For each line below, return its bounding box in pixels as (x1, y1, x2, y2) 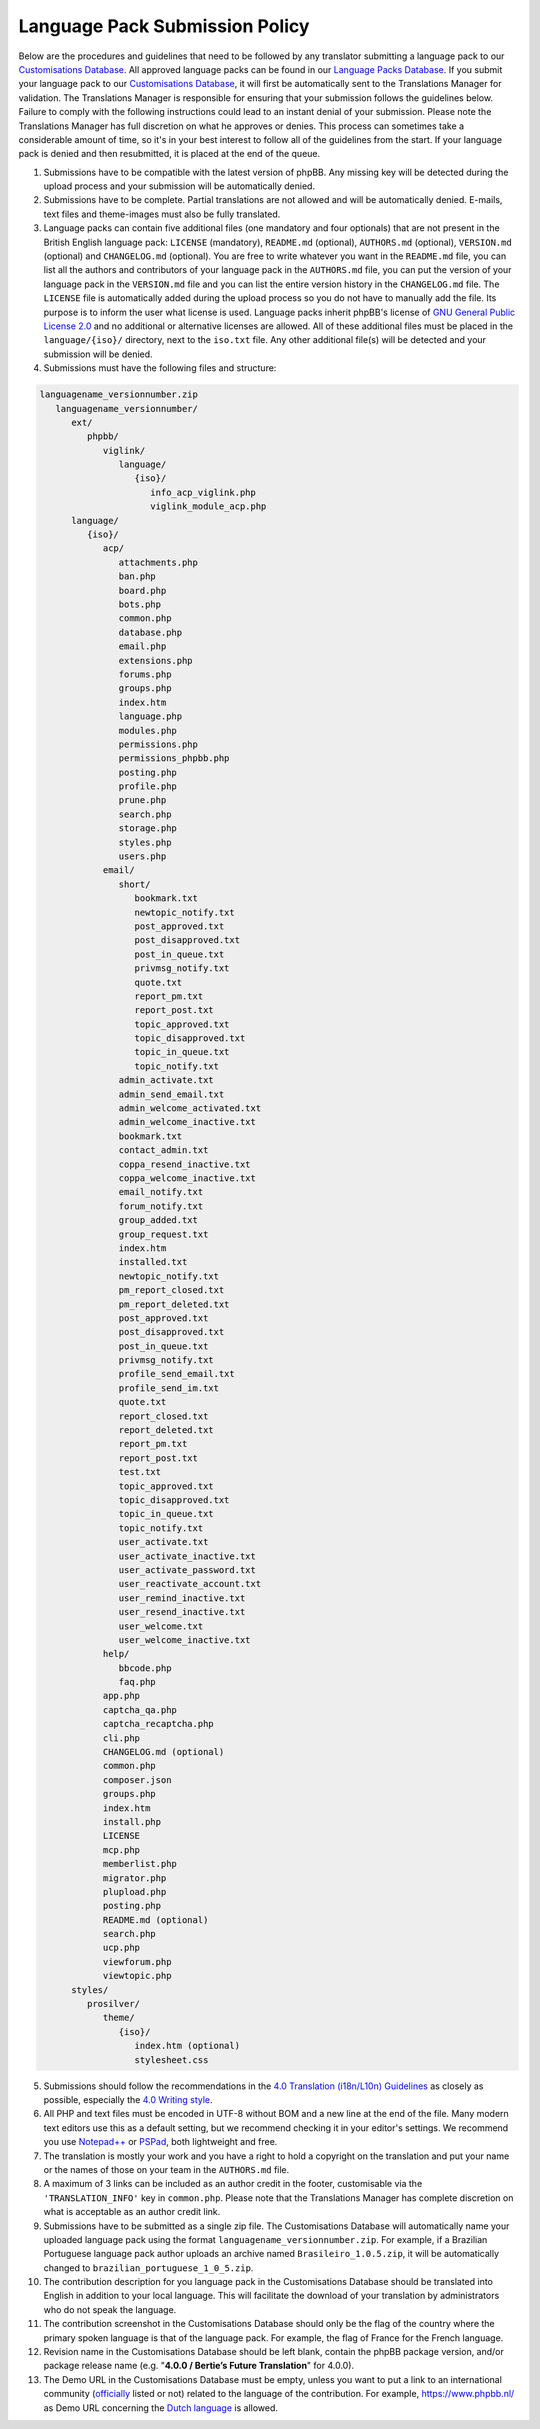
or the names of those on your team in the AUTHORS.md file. (43, 2163, 290, 2175)
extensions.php (118, 655, 194, 666)
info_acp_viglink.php (150, 486, 257, 498)
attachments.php (118, 556, 199, 568)
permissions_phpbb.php (118, 753, 230, 764)
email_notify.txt (118, 1186, 204, 1198)
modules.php (118, 725, 177, 736)
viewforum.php (102, 1956, 172, 1967)
